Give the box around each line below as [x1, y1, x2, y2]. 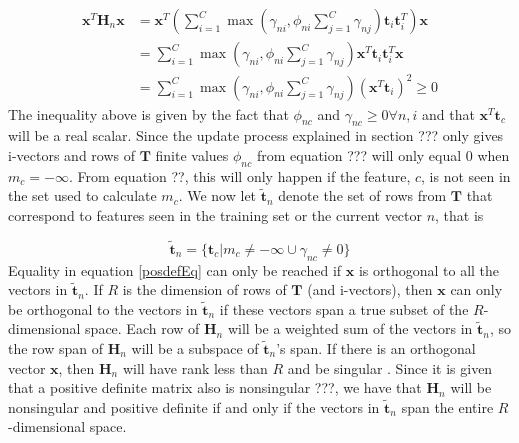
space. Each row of [85, 318, 200, 339]
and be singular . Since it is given [287, 357, 493, 378]
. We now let [178, 185, 257, 206]
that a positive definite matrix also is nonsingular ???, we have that [8, 377, 422, 398]
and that [422, 103, 475, 124]
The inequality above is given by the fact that [8, 103, 289, 124]
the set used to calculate [8, 185, 157, 206]
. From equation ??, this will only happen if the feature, [68, 165, 411, 186]
